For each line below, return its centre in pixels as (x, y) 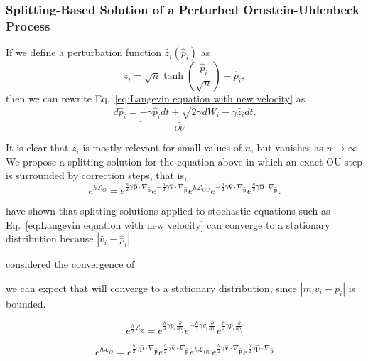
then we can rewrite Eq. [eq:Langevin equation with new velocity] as (156, 98)
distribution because (50, 238)
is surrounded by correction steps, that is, (96, 175)
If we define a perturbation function (84, 52)
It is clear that (37, 147)
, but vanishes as (287, 147)
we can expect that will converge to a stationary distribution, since (151, 287)
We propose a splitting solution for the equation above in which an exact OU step (184, 161)
